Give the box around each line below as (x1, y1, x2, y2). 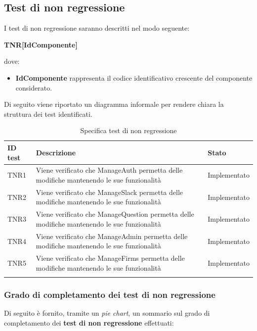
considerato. (15, 82, 52, 93)
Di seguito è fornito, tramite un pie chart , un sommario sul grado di (4, 308, 210, 318)
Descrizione (36, 147, 76, 157)
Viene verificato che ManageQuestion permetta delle (36, 209, 194, 219)
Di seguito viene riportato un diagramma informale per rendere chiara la (4, 99, 224, 109)
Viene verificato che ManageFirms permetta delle (36, 253, 185, 263)
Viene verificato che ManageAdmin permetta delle (36, 231, 188, 241)
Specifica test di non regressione (80, 125, 177, 136)
